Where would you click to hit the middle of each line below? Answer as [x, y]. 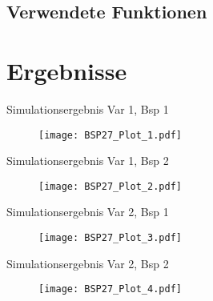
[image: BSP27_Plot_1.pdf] [110, 135]
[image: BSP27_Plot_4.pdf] [110, 289]
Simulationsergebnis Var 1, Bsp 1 [88, 108]
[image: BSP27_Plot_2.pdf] [110, 186]
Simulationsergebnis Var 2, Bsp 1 [88, 212]
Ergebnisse [67, 70]
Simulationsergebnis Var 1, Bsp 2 [88, 161]
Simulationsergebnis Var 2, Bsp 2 [88, 263]
